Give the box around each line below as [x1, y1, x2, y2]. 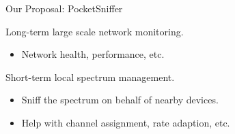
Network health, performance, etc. [21, 47, 165, 61]
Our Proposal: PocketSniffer [5, 1, 123, 15]
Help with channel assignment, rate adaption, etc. [21, 115, 230, 129]
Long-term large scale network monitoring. [5, 24, 184, 38]
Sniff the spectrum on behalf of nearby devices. [21, 93, 219, 107]
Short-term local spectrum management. [5, 69, 175, 84]
